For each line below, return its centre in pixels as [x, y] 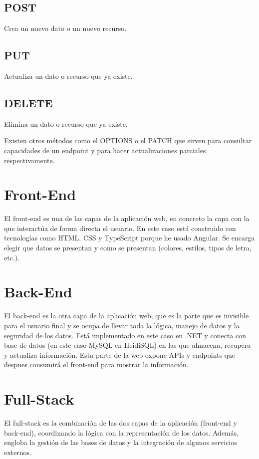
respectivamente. [29, 160]
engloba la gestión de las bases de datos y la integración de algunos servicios [121, 442]
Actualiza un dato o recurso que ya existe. [68, 76]
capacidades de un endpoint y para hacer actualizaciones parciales [105, 150]
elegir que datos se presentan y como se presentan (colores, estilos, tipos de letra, [128, 248]
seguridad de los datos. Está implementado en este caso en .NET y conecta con [125, 335]
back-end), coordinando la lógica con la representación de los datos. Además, [122, 432]
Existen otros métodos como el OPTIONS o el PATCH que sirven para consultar [128, 140]
